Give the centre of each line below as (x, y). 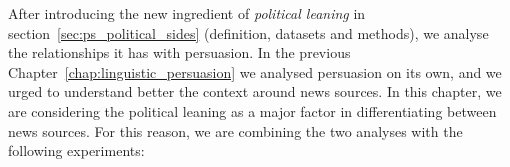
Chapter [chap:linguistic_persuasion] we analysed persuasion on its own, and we (255, 71)
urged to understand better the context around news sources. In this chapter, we (255, 91)
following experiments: (76, 150)
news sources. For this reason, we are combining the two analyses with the (235, 130)
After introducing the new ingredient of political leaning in (187, 13)
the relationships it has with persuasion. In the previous (179, 52)
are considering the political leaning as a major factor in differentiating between (252, 110)
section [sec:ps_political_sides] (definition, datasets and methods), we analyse (248, 32)
